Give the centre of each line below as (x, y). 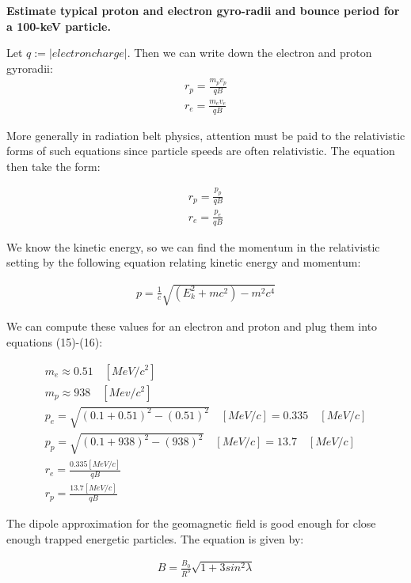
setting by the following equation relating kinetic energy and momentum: (184, 262)
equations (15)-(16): (55, 341)
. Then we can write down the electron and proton (249, 53)
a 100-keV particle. (59, 26)
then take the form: (53, 166)
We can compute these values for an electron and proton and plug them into (192, 326)
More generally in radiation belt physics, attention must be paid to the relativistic (206, 135)
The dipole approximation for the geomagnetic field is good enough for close (191, 523)
